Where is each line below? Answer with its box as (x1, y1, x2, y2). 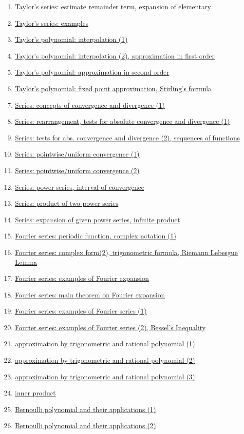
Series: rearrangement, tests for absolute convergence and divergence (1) (15, 116, 230, 126)
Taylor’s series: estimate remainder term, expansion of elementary (15, 1, 211, 11)
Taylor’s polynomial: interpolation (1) (15, 34, 128, 44)
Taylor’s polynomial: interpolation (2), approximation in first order (15, 50, 215, 60)
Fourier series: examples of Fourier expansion (15, 273, 149, 283)
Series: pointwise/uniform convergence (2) (15, 165, 140, 175)
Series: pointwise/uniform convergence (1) (15, 149, 140, 159)
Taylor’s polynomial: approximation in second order (15, 67, 169, 77)
